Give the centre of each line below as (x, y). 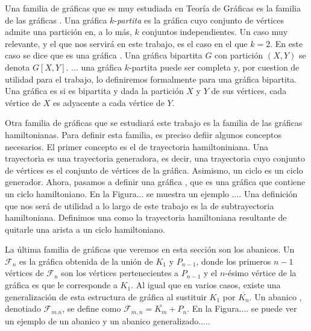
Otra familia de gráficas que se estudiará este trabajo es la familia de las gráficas (154, 123)
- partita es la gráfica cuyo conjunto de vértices (199, 20)
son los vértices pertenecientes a (120, 273)
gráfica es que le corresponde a (61, 285)
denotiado (23, 308)
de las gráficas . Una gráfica (56, 20)
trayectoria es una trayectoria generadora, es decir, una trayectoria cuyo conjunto (155, 158)
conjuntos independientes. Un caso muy (215, 32)
